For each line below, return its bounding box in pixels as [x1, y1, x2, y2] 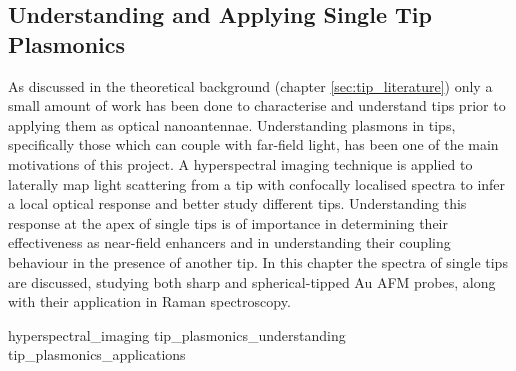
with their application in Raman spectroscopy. [8, 291, 291, 312]
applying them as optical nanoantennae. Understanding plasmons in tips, [8, 114, 456, 135]
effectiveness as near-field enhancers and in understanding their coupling [8, 232, 451, 253]
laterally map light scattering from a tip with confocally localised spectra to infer [8, 173, 506, 194]
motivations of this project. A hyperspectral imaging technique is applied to [8, 153, 473, 174]
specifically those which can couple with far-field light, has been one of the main [8, 134, 499, 155]
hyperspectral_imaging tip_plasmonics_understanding [8, 324, 346, 345]
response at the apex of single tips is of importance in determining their [8, 212, 448, 233]
